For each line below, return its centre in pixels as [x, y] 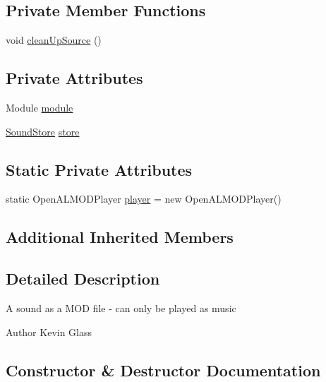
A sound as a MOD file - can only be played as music [121, 308]
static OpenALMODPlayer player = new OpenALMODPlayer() [144, 199]
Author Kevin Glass [49, 332]
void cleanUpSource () [54, 40]
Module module [40, 107]
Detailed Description [83, 279]
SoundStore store [43, 131]
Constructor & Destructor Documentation [163, 370]
